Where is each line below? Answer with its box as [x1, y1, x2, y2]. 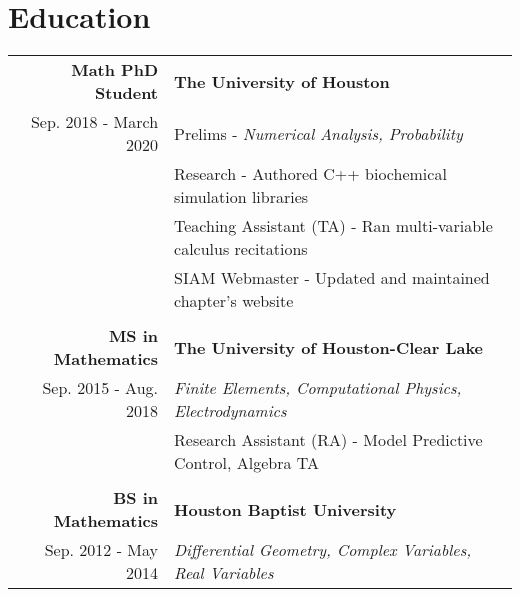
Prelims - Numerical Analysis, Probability [174, 121, 463, 145]
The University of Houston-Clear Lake [174, 335, 484, 359]
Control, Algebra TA [174, 451, 320, 475]
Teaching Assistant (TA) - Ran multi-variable [174, 214, 493, 238]
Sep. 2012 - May [44, 538, 159, 562]
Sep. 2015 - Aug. [42, 376, 159, 400]
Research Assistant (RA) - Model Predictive [174, 428, 483, 452]
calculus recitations [174, 237, 308, 261]
